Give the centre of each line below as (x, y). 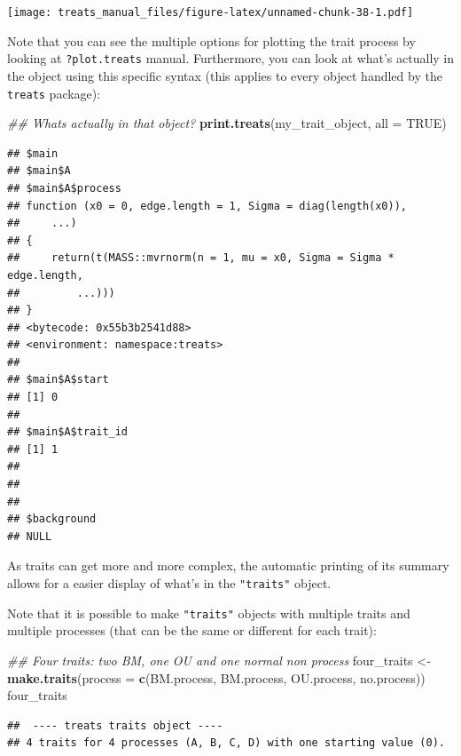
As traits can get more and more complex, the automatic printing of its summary (228, 565)
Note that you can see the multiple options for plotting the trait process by (211, 40)
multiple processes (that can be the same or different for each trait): (192, 630)
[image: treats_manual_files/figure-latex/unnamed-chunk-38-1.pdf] (211, 12)
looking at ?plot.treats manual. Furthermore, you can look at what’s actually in (231, 58)
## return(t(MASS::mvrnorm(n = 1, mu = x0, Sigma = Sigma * (201, 258)
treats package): (54, 93)
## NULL (30, 536)
